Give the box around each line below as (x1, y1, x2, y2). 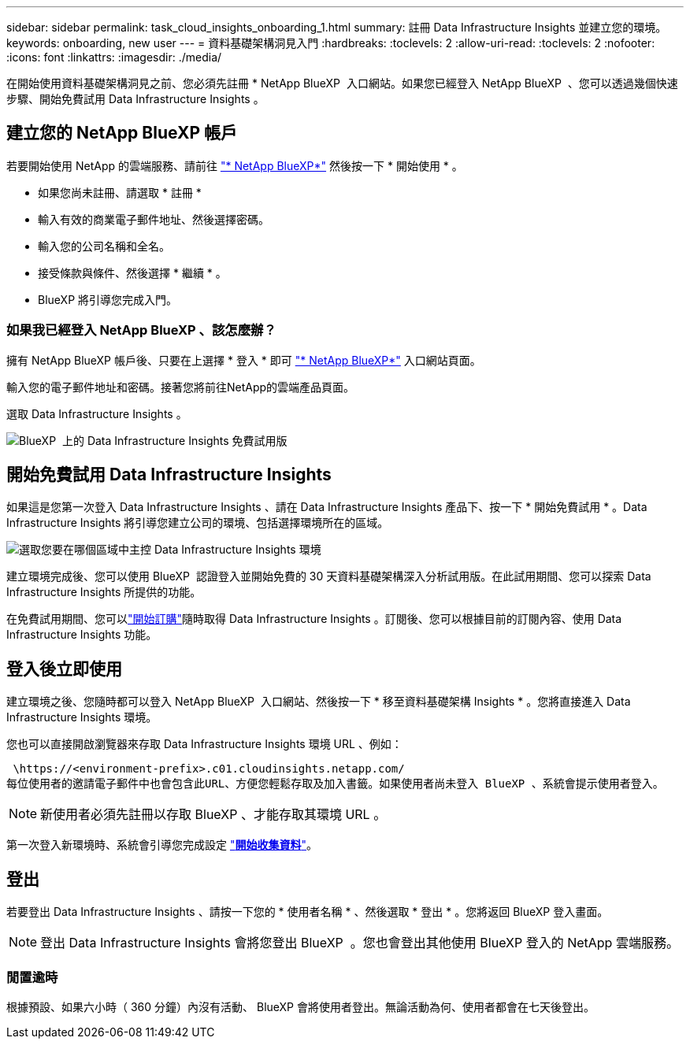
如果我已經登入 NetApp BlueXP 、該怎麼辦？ (6, 322, 276, 339)
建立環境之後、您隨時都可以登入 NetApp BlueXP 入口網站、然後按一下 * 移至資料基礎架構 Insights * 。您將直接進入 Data (6, 695, 631, 709)
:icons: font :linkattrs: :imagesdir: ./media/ (6, 50, 222, 64)
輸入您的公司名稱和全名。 (38, 239, 170, 253)
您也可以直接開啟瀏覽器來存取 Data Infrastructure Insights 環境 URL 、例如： (6, 737, 402, 751)
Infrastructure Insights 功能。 (6, 628, 158, 642)
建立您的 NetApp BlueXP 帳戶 (6, 123, 237, 143)
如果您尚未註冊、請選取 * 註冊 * (38, 185, 202, 199)
